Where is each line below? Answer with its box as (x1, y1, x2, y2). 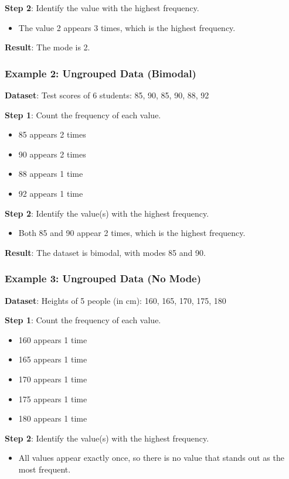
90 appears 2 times (18, 148, 86, 160)
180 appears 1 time (18, 412, 87, 425)
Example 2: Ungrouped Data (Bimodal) (5, 66, 196, 80)
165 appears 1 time (18, 353, 87, 365)
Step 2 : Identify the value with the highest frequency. (5, 2, 199, 13)
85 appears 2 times (18, 128, 86, 141)
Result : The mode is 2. (5, 41, 90, 53)
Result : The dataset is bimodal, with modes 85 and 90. (5, 246, 206, 258)
